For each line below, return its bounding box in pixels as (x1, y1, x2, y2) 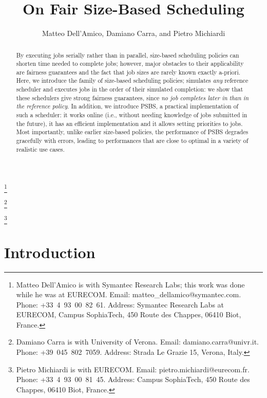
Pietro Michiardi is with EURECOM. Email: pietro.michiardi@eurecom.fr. (16, 364, 250, 374)
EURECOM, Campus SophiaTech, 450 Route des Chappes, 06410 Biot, (16, 309, 241, 320)
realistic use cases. (16, 144, 65, 153)
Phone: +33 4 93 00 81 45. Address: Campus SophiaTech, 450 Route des (16, 374, 250, 385)
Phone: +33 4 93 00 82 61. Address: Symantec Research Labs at (16, 299, 224, 310)
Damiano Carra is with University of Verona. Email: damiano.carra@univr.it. (16, 336, 259, 347)
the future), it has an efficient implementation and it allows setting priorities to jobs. (16, 119, 243, 128)
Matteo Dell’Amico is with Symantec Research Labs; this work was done (16, 279, 245, 290)
